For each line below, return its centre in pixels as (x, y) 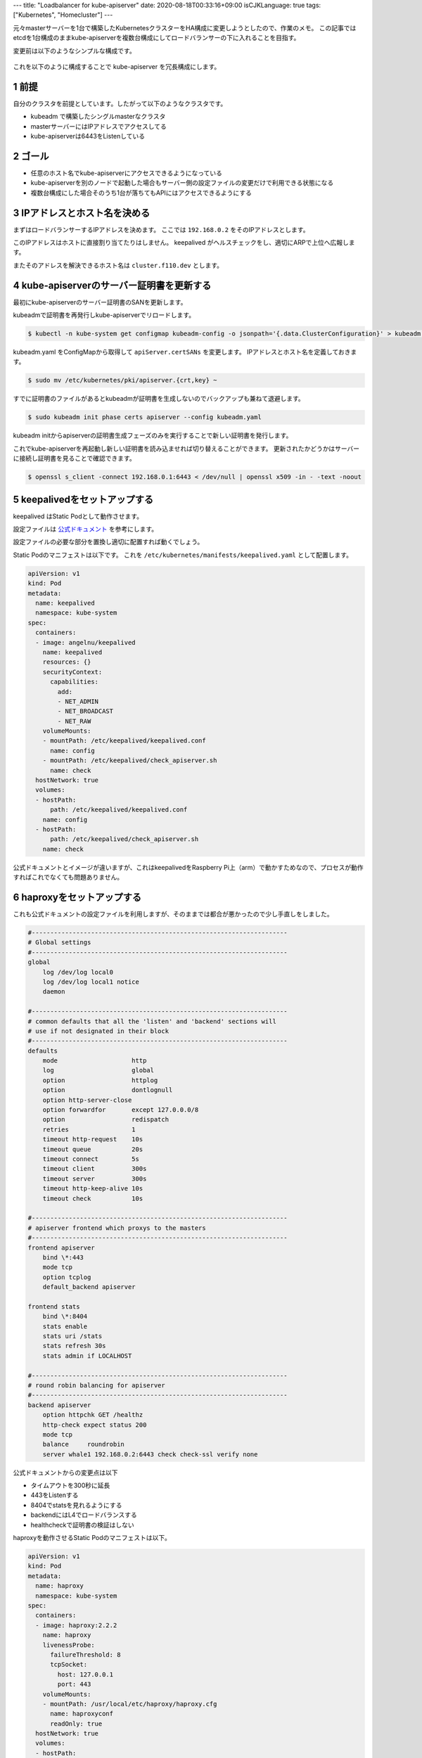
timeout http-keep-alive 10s (93, 1189)
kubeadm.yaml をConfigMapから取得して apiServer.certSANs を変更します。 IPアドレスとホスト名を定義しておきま (185, 352)
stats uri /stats (72, 1336)
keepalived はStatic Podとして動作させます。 (78, 516)
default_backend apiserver (89, 1287)
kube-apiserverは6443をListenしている (88, 136)
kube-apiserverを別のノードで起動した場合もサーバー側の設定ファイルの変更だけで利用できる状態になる (182, 183)
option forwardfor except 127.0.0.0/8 (121, 1110)
